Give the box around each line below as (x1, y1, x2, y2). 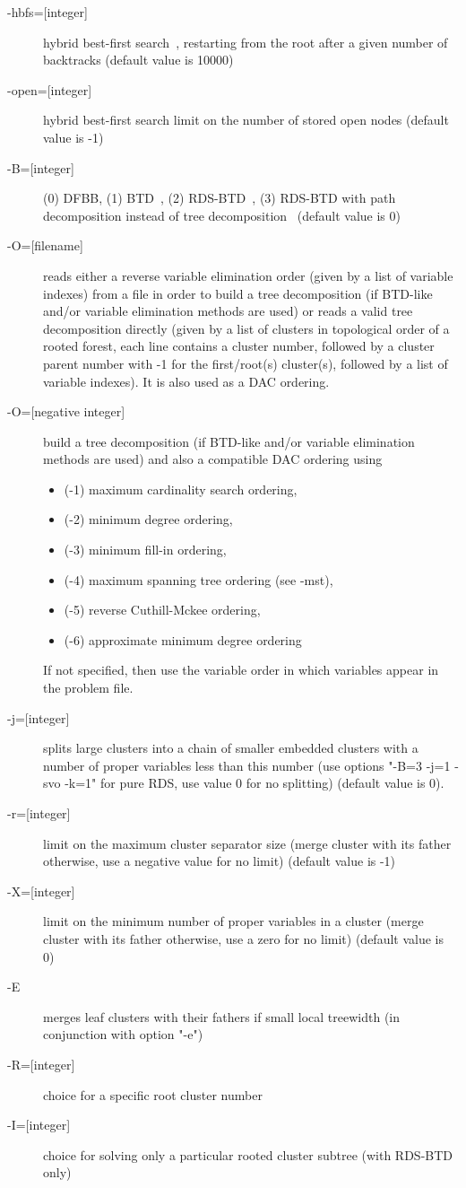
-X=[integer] (7, 881, 75, 900)
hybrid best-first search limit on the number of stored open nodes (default (43, 110, 449, 129)
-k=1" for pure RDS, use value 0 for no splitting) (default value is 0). (65, 773, 444, 792)
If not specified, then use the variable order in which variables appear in (43, 660, 439, 679)
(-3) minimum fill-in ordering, (64, 540, 227, 559)
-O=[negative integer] (7, 402, 125, 421)
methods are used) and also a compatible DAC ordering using (43, 450, 383, 468)
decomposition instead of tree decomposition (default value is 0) (43, 205, 401, 224)
